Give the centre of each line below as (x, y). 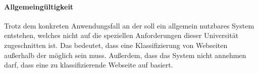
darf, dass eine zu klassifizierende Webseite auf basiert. (89, 65)
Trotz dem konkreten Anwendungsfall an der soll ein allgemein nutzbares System (129, 25)
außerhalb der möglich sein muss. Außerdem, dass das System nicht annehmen (125, 55)
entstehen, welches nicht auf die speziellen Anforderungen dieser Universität (121, 35)
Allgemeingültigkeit (39, 6)
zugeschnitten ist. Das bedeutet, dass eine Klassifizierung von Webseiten (116, 45)
